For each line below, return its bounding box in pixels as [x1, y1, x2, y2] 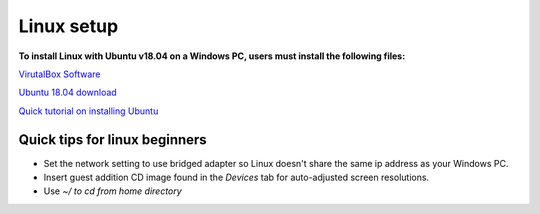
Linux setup [18, 15, 119, 37]
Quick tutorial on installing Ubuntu [18, 105, 159, 117]
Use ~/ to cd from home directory [43, 185, 182, 197]
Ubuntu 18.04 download [18, 86, 117, 99]
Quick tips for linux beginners [18, 131, 207, 148]
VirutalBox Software [18, 68, 101, 80]
